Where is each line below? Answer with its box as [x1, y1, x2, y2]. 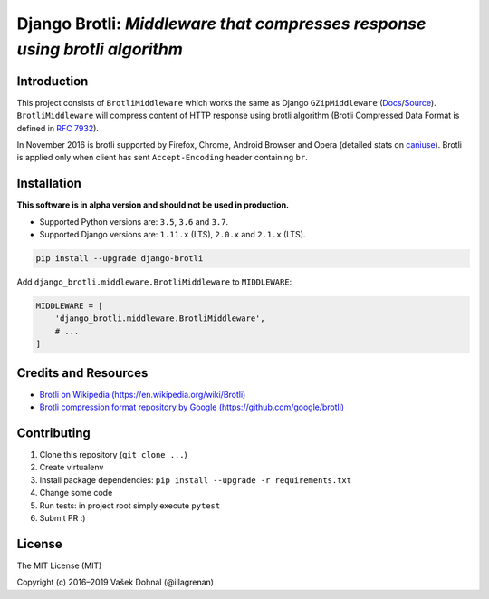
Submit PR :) [39, 512, 86, 523]
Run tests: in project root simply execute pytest [39, 499, 221, 511]
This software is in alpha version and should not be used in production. [16, 199, 290, 210]
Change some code [39, 488, 113, 498]
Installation [16, 176, 81, 191]
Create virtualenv [39, 462, 104, 473]
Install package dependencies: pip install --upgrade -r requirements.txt [39, 474, 352, 485]
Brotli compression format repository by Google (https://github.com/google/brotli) [39, 401, 344, 412]
